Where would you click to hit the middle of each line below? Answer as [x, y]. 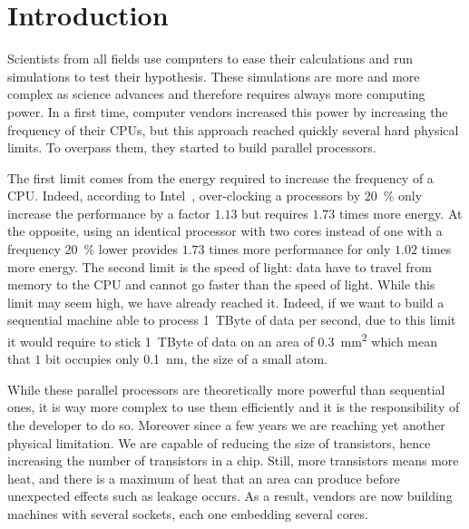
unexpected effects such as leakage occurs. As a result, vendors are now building [230, 496]
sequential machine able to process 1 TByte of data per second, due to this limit [232, 320]
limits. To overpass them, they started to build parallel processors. [192, 147]
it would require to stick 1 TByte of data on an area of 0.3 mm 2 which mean [223, 340]
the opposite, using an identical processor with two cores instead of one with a [225, 231]
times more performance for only [300, 249]
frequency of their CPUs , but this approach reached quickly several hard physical [233, 129]
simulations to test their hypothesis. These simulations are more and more [214, 76]
